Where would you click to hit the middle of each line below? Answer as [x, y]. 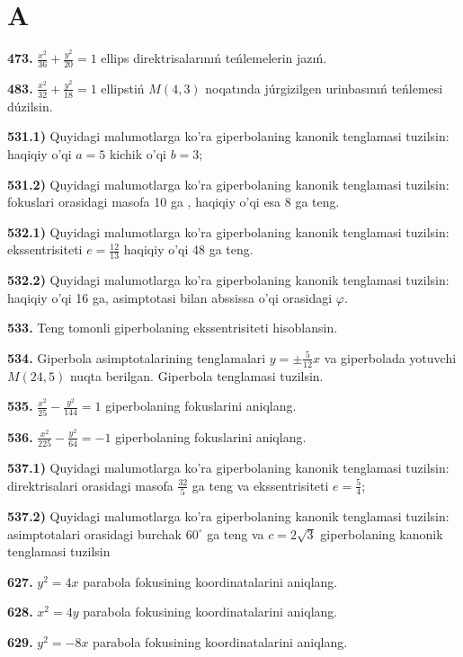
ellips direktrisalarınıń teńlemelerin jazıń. [214, 58]
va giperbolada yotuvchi [390, 357]
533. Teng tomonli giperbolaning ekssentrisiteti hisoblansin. [173, 328]
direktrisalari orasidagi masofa [90, 485]
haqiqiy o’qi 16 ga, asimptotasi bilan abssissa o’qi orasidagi [170, 297]
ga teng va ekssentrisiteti [260, 485]
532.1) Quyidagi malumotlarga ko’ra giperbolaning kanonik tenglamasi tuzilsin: [228, 231]
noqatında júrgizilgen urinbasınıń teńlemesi [324, 88]
